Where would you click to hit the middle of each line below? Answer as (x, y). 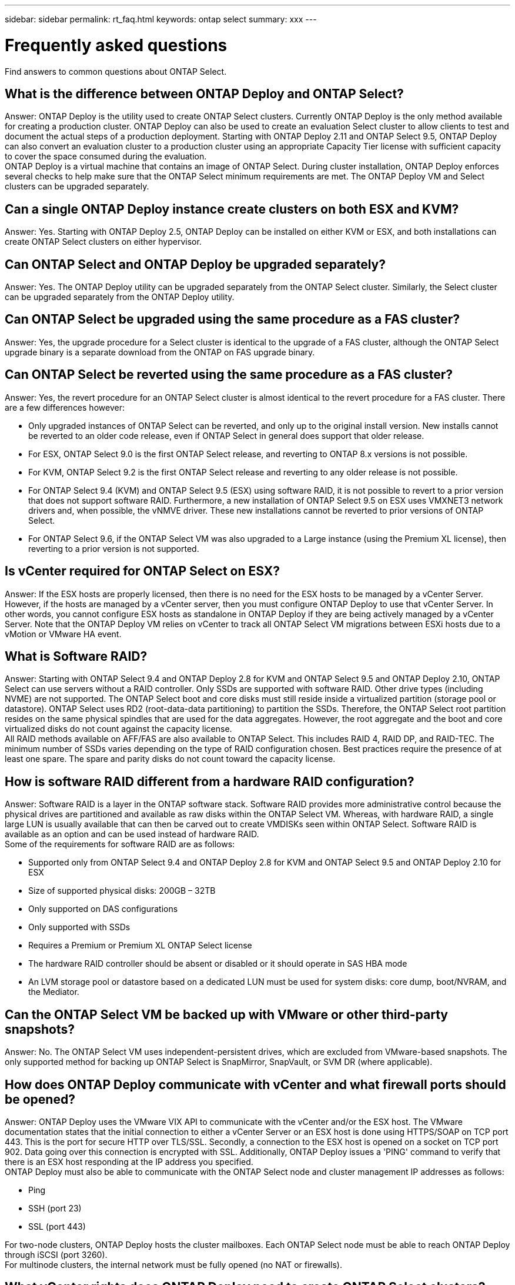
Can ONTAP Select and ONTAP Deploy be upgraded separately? (195, 264)
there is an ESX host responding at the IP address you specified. (129, 1161)
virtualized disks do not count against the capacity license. (118, 729)
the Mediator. (54, 992)
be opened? (40, 1099)
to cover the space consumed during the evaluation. (106, 157)
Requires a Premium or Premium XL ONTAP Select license (140, 946)
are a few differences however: (65, 407)
